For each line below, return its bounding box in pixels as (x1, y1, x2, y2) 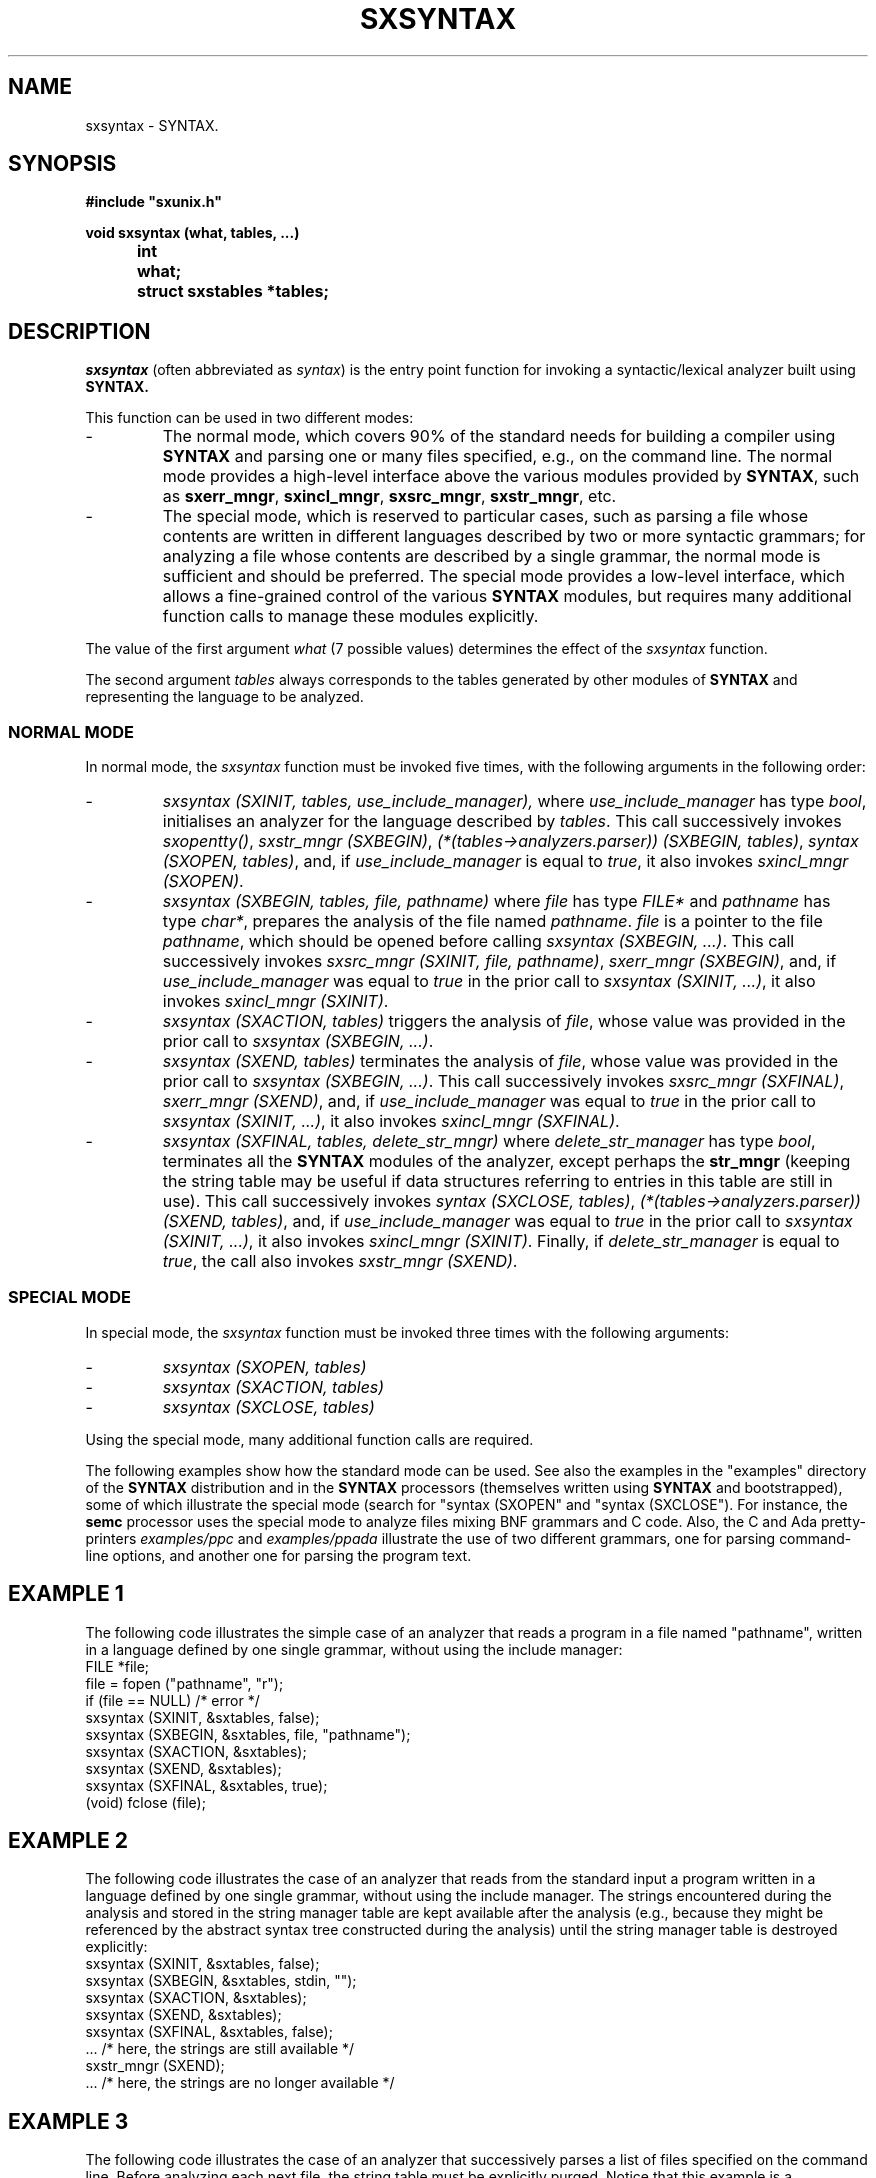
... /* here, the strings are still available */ (85, 2040, 355, 2058)
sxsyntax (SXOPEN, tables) (162, 1356, 367, 1377)
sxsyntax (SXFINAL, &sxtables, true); (85, 1776, 328, 1794)
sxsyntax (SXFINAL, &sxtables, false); (85, 2023, 333, 2041)
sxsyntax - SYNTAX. (85, 116, 219, 134)
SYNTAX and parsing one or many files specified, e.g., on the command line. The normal (162, 446, 833, 467)
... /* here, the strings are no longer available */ (85, 2074, 395, 2092)
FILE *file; (85, 1657, 150, 1675)
